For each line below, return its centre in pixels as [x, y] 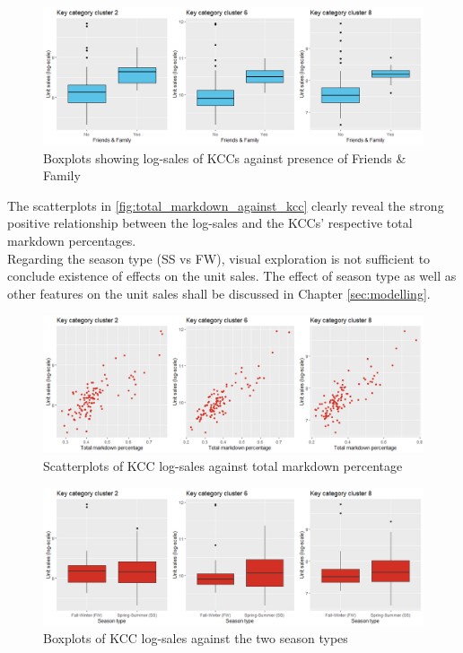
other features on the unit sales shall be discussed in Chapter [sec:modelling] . [219, 293]
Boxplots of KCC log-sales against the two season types [196, 638]
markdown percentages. [72, 240]
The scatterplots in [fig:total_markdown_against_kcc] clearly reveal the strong [226, 205]
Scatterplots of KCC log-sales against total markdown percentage [223, 466]
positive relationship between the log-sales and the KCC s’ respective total [210, 223]
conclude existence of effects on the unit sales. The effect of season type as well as [232, 276]
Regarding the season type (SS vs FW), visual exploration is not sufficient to [219, 258]
